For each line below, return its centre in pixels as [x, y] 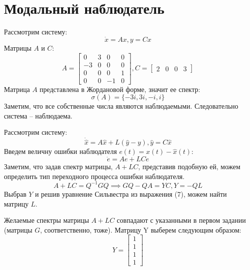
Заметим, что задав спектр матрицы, [58, 166]
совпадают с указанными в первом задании [181, 220]
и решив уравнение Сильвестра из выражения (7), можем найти [131, 194]
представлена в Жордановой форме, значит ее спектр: [120, 89]
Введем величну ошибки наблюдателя [61, 151]
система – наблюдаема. [38, 115]
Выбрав [15, 194]
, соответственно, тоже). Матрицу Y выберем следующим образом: [141, 229]
